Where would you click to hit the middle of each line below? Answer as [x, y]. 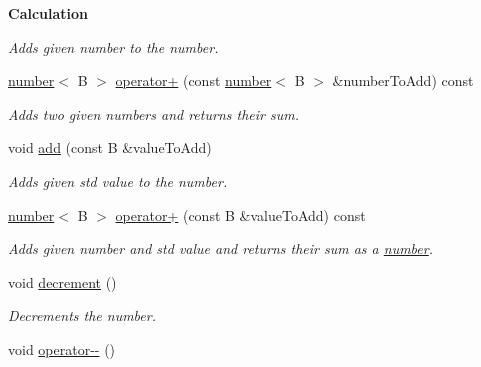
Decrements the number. [82, 315]
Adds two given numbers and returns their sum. [153, 113]
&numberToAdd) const [403, 80]
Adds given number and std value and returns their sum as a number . [220, 248]
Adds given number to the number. [113, 46]
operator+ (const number [193, 80]
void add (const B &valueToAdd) [110, 147]
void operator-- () [62, 348]
